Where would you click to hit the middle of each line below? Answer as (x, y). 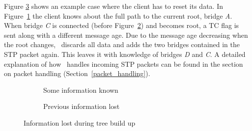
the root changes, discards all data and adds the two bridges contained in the (122, 44)
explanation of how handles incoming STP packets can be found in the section (124, 64)
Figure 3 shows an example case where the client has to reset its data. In (113, 6)
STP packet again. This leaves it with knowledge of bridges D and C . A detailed (125, 54)
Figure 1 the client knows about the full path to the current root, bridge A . (118, 15)
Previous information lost (82, 106)
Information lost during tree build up (80, 122)
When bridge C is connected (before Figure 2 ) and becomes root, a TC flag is (122, 25)
